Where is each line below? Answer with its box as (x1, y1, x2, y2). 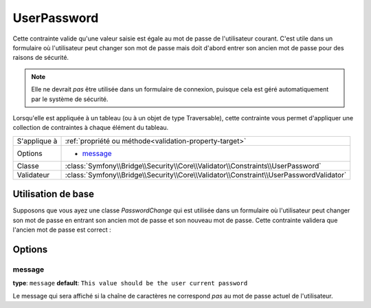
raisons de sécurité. (12, 54, 69, 62)
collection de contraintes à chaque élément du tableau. (12, 124, 169, 132)
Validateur (16, 170, 50, 179)
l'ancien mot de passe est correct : (12, 225, 111, 234)
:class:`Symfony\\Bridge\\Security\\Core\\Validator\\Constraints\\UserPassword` (65, 161, 322, 170)
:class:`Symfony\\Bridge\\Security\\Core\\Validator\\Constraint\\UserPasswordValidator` (65, 170, 347, 179)
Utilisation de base (12, 188, 95, 200)
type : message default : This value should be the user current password (12, 279, 248, 287)
